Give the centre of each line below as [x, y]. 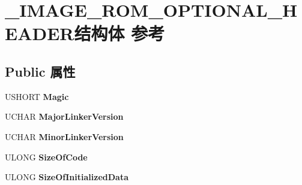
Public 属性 [40, 71]
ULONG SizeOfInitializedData [67, 177]
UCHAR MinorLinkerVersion [64, 136]
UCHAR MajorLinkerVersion [64, 116]
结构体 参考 [119, 33]
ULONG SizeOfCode [46, 157]
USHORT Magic [37, 96]
